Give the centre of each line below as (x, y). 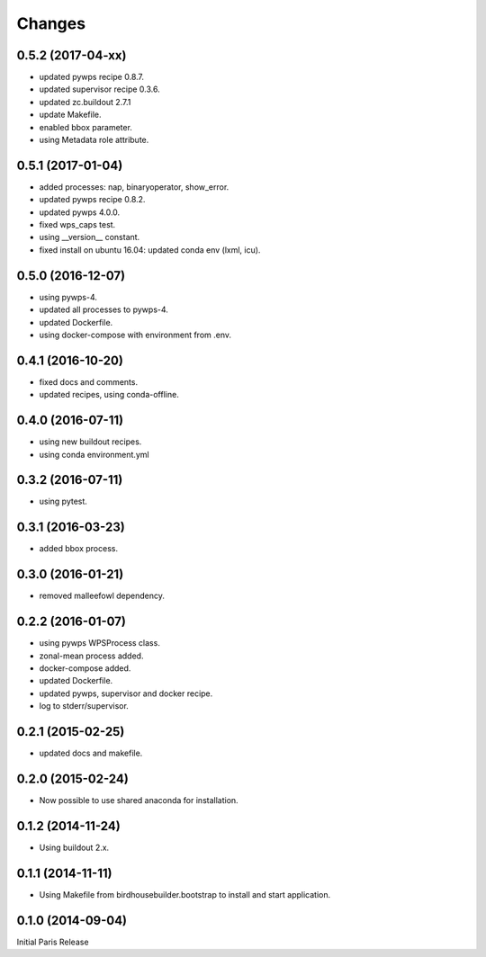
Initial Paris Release (53, 942)
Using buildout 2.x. (74, 847)
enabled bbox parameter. (85, 127)
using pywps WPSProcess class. (100, 643)
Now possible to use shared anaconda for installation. (139, 800)
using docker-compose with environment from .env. (135, 335)
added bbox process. (79, 549)
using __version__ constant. (90, 237)
